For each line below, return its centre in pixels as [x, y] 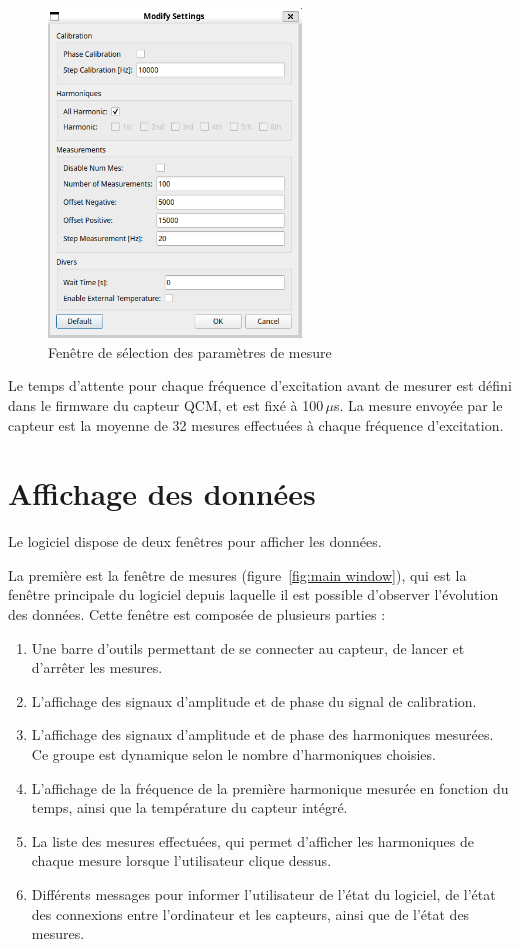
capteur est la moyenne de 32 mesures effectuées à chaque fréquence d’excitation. [256, 424]
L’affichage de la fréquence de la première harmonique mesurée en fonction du [270, 787]
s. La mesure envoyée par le [418, 404]
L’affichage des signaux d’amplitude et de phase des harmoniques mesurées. [262, 734]
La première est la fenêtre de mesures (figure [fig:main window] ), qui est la [237, 574]
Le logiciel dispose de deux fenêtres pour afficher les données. [195, 541]
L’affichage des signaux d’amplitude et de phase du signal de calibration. [254, 700]
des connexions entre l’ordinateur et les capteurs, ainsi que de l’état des [250, 913]
